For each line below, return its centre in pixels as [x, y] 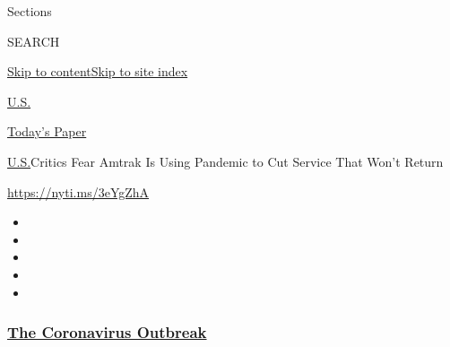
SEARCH [34, 41]
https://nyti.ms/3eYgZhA [78, 191]
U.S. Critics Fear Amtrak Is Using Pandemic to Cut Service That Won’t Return [225, 161]
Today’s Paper [47, 131]
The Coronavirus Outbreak [107, 332]
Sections [30, 11]
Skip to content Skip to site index [98, 71]
